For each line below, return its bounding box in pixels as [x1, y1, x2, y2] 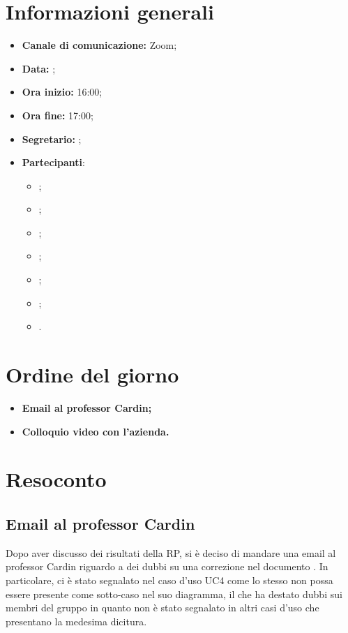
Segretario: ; [22, 131, 82, 146]
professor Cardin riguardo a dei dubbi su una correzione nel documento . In [6, 559, 328, 574]
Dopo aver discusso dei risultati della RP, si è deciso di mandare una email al [6, 545, 336, 560]
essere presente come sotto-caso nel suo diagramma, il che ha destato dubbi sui [6, 586, 342, 601]
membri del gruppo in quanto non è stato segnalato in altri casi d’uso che [6, 600, 319, 615]
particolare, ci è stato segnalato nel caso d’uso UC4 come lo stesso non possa [6, 572, 333, 587]
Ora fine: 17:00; [22, 107, 93, 122]
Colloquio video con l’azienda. [22, 424, 169, 438]
